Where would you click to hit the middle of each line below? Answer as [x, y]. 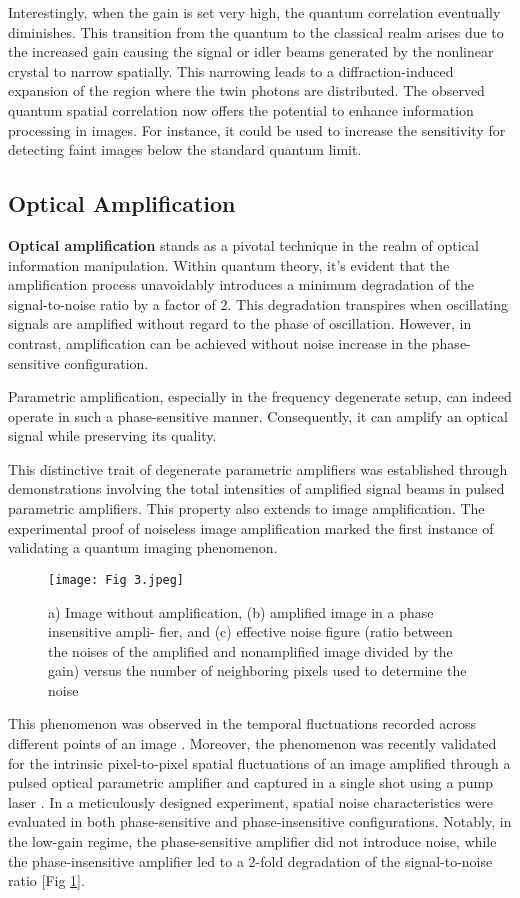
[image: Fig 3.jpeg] [116, 579]
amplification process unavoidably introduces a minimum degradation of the [241, 284]
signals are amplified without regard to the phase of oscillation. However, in [240, 323]
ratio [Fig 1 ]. [46, 880]
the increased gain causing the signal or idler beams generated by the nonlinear [251, 51]
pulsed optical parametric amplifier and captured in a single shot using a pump [251, 782]
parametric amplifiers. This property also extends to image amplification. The [246, 508]
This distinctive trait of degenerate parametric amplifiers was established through [258, 468]
